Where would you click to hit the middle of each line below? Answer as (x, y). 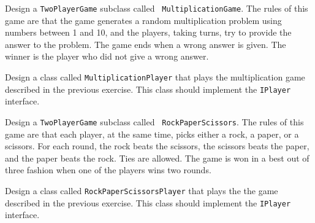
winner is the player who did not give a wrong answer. (107, 56)
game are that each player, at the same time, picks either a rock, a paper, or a (152, 134)
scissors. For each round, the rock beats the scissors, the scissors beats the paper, (157, 146)
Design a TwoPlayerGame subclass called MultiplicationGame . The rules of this (157, 8)
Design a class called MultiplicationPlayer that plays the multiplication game (155, 77)
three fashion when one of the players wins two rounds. (108, 170)
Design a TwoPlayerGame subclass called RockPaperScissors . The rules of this (154, 121)
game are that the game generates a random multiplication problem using (143, 20)
